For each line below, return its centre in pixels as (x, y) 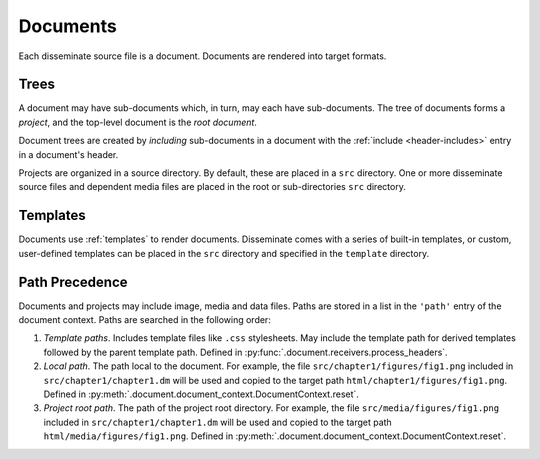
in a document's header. (68, 154)
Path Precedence (73, 281)
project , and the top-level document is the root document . (137, 122)
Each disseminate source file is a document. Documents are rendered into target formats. (202, 56)
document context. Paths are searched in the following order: (145, 319)
